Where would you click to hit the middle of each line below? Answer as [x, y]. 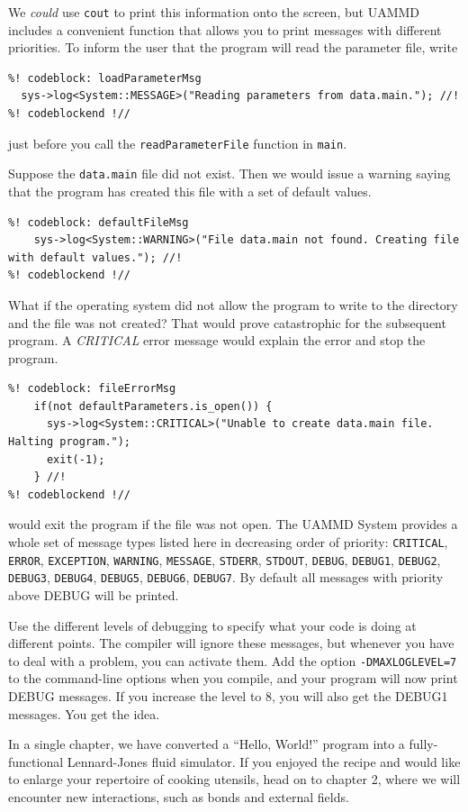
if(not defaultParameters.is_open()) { [153, 406]
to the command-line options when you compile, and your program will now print [233, 678]
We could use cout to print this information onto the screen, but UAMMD [214, 12]
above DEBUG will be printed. [94, 595]
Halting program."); [70, 442]
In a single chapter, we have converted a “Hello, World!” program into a [207, 744]
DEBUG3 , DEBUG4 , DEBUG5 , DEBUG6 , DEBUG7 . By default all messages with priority [226, 577]
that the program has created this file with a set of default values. [190, 191]
